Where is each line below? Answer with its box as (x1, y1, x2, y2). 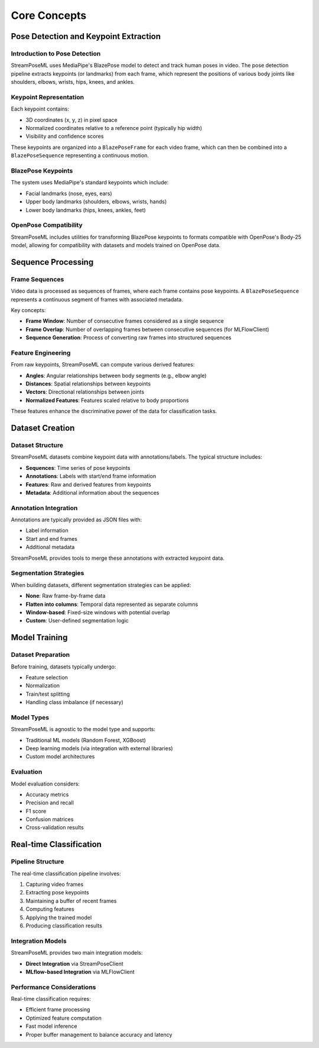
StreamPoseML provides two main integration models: (11, 949, 143, 956)
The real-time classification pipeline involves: (11, 869, 121, 877)
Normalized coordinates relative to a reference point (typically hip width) (25, 125, 203, 132)
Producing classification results (25, 922, 103, 929)
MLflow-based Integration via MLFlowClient (25, 968, 135, 975)
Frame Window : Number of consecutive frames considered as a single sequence (25, 317, 224, 325)
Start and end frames (25, 535, 78, 542)
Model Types (11, 713, 50, 721)
